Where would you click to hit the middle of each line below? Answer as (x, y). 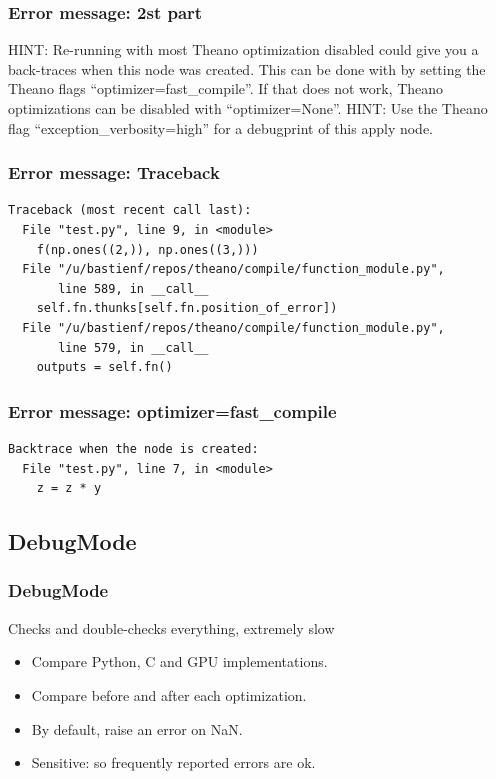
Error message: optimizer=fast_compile (172, 410)
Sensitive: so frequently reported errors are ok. (173, 762)
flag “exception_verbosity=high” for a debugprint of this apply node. (221, 127)
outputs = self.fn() (104, 367)
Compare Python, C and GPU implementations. (179, 661)
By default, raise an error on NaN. (137, 728)
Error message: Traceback (114, 172)
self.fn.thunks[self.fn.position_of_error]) (187, 308)
